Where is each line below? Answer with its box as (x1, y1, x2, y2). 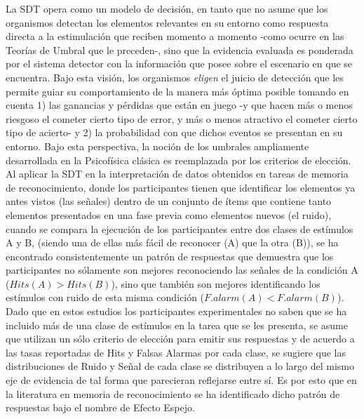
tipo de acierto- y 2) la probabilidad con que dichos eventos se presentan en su (6, 125, 343, 140)
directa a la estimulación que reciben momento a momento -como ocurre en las (6, 29, 344, 44)
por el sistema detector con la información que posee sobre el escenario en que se (6, 56, 353, 71)
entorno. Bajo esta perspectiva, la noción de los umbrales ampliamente (6, 138, 309, 153)
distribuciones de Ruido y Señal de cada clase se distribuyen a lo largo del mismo (6, 359, 354, 373)
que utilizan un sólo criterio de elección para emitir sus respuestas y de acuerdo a (6, 331, 355, 346)
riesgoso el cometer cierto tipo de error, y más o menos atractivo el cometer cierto (6, 111, 358, 126)
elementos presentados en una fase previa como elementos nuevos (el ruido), (6, 207, 332, 222)
